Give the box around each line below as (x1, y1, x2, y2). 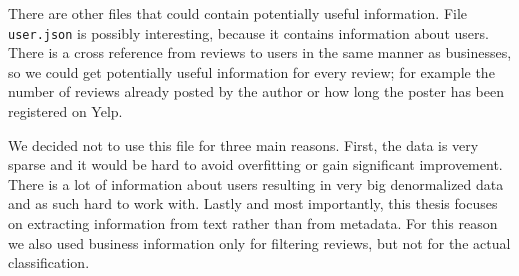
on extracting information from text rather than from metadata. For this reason (8, 213, 498, 233)
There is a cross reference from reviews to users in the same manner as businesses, (8, 42, 512, 63)
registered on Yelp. (8, 101, 123, 122)
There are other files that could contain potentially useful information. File (8, 3, 468, 23)
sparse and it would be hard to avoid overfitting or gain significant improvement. (8, 154, 503, 175)
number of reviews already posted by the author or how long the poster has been (8, 81, 504, 102)
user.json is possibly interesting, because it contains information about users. (8, 22, 489, 43)
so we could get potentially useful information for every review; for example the (8, 61, 495, 82)
